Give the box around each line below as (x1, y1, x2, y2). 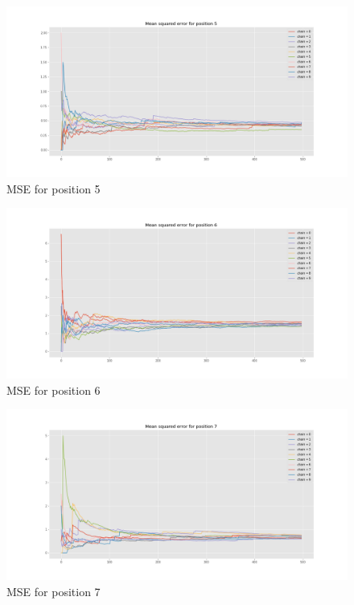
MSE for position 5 (6, 180, 101, 197)
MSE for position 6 (6, 381, 101, 398)
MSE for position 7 (6, 582, 101, 599)
